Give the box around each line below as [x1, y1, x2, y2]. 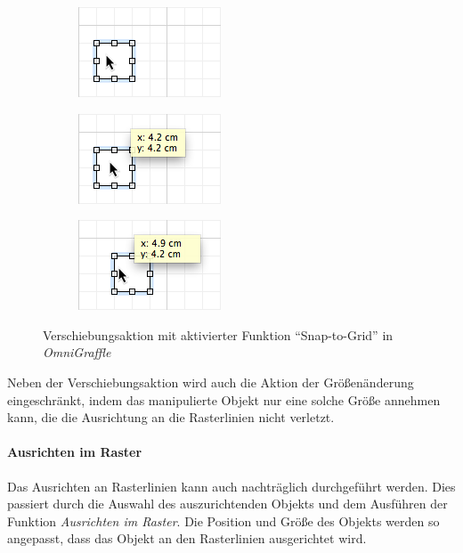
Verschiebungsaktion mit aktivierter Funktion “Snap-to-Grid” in [43, 325, 394, 344]
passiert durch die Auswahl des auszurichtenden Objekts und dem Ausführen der [7, 494, 448, 513]
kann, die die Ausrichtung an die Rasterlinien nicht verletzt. [7, 408, 335, 427]
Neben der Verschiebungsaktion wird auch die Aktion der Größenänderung [7, 372, 414, 391]
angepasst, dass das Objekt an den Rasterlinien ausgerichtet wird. [7, 529, 367, 548]
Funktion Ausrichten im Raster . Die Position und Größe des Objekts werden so [7, 511, 440, 530]
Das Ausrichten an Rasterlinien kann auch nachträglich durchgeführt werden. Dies [7, 476, 456, 495]
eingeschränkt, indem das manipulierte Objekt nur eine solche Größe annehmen [7, 390, 441, 409]
